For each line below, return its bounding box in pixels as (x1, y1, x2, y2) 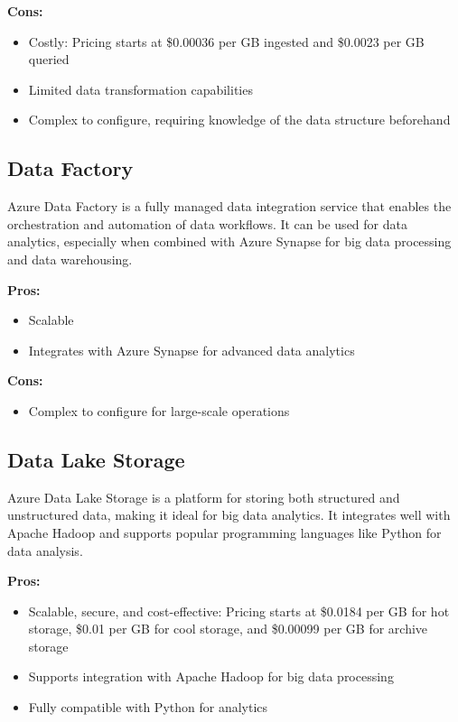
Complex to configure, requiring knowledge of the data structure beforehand (28, 110, 451, 129)
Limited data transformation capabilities (28, 79, 253, 98)
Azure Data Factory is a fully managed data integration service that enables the (7, 197, 452, 216)
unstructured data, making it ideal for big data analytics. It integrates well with (7, 505, 451, 524)
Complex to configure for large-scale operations (28, 401, 290, 420)
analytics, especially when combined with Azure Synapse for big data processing (7, 232, 452, 251)
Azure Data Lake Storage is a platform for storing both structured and (7, 487, 400, 506)
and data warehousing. (7, 249, 133, 268)
